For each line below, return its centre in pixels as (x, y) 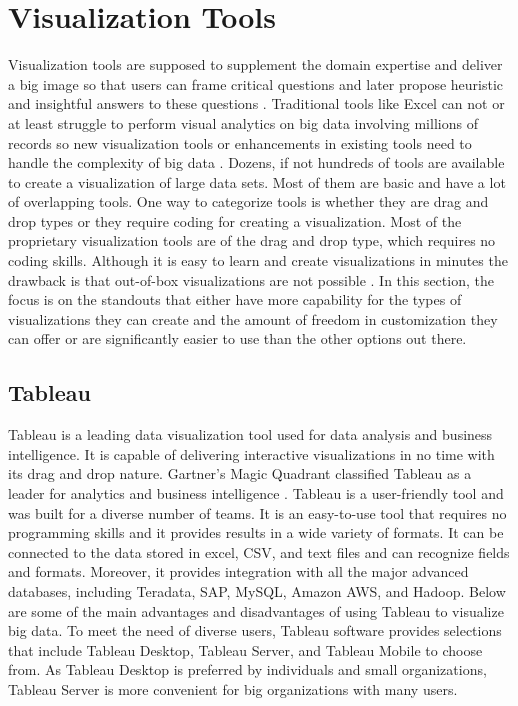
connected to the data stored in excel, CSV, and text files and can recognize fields (259, 551)
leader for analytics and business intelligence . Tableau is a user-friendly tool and (256, 493)
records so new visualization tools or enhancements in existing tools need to (240, 142)
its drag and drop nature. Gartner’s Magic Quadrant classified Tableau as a (240, 473)
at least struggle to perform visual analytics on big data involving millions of (243, 122)
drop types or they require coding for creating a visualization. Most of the (235, 220)
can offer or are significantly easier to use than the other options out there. (237, 338)
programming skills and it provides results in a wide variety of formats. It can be (256, 532)
